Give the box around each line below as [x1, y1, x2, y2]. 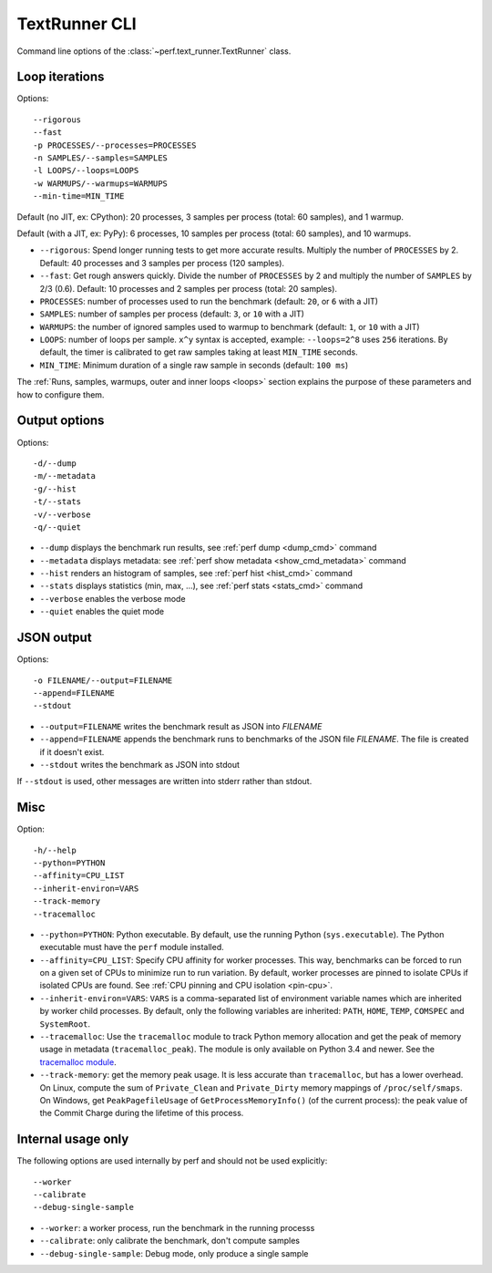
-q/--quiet [33, 522, 82, 533]
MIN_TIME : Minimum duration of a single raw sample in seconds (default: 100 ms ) [39, 359, 349, 370]
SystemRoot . [39, 1018, 91, 1030]
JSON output [16, 630, 92, 646]
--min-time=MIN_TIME [33, 191, 125, 202]
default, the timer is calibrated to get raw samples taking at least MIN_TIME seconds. [39, 347, 359, 357]
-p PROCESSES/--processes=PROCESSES [33, 140, 197, 150]
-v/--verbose [33, 509, 91, 520]
